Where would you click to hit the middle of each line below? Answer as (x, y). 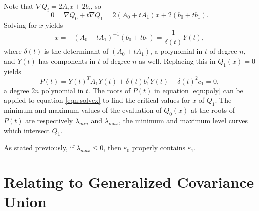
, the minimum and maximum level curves (183, 120)
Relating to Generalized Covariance (129, 182)
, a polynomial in (176, 51)
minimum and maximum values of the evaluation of (83, 110)
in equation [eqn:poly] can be (199, 90)
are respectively (49, 120)
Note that (19, 6)
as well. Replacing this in (177, 60)
